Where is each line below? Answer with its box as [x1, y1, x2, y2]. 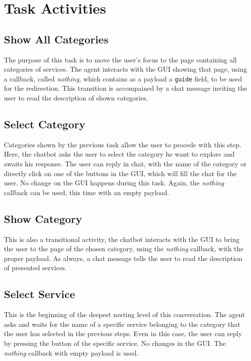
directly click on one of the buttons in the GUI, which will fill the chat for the [4, 168, 237, 178]
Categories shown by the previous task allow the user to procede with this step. [4, 139, 242, 149]
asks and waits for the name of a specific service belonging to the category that [4, 319, 241, 329]
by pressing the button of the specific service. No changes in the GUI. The [4, 338, 226, 348]
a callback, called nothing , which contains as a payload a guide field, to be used [4, 73, 242, 83]
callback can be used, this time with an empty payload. [4, 187, 169, 197]
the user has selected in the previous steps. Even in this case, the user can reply [4, 328, 242, 339]
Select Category [4, 117, 85, 131]
